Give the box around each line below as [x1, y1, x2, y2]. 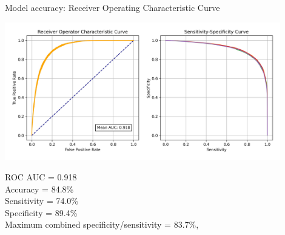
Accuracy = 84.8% [5, 182, 74, 195]
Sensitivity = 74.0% [5, 194, 79, 207]
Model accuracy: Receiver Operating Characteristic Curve [5, 1, 220, 13]
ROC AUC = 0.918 [5, 170, 77, 183]
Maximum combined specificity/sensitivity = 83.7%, [5, 218, 199, 231]
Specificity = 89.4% [5, 206, 78, 219]
